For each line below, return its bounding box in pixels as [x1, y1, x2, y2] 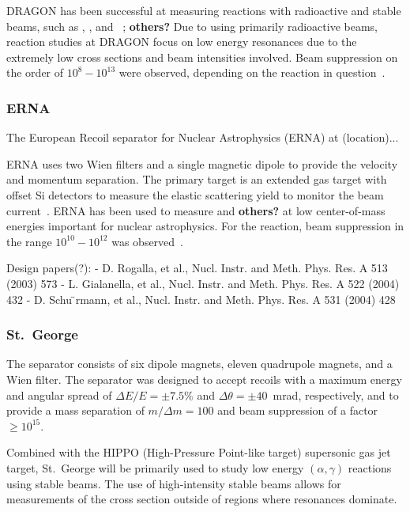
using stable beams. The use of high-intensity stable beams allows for [6, 475, 341, 491]
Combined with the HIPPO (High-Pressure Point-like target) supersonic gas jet [6, 444, 391, 461]
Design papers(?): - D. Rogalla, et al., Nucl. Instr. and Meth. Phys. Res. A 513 [6, 260, 388, 276]
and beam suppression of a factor [217, 402, 378, 419]
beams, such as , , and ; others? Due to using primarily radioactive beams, [6, 17, 378, 34]
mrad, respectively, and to [273, 386, 399, 403]
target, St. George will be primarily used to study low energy [6, 459, 304, 476]
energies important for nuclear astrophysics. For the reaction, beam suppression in [6, 218, 404, 234]
